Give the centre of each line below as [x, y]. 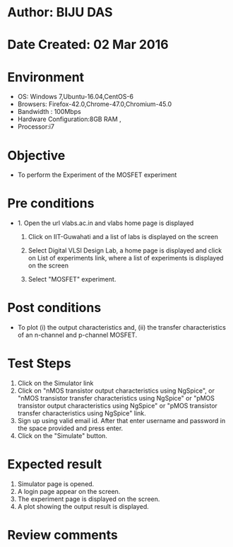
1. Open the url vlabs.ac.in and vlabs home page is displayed [106, 223]
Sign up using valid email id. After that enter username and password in [121, 421]
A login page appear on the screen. [69, 491]
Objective [36, 155]
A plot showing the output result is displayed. [83, 506]
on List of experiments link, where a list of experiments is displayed [126, 258]
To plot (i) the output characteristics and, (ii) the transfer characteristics [121, 328]
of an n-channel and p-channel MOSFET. [77, 335]
